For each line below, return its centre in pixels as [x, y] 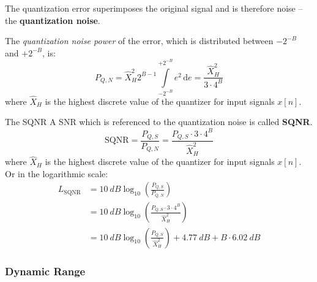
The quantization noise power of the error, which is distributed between [139, 41]
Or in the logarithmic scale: [57, 173]
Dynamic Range [45, 271]
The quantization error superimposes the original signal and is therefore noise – [154, 8]
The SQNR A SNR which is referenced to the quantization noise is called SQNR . [159, 122]
